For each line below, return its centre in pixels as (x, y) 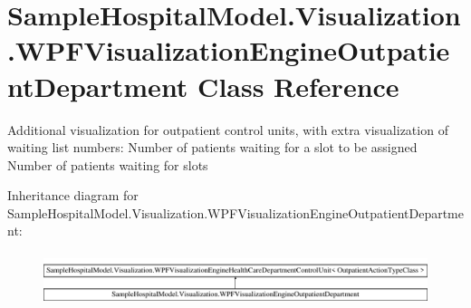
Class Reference (298, 86)
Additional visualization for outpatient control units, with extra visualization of (228, 129)
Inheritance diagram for (73, 195)
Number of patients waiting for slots (108, 164)
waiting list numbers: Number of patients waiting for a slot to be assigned (212, 147)
